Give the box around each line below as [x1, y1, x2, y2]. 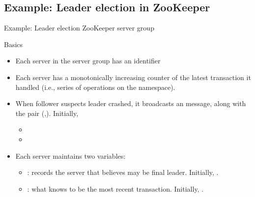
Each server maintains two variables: [15, 150, 126, 161]
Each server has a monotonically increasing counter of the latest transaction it [15, 72, 251, 82]
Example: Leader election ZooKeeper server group [4, 23, 154, 33]
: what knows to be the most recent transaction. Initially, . [27, 183, 204, 194]
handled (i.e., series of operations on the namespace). [15, 82, 175, 92]
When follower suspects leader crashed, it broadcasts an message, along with [15, 98, 246, 109]
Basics [4, 39, 23, 49]
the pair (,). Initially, [15, 108, 79, 118]
